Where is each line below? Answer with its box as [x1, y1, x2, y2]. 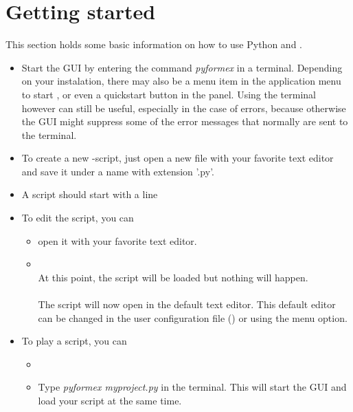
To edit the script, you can [21, 210, 134, 225]
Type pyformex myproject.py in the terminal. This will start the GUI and [38, 380, 347, 394]
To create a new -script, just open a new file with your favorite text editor [21, 151, 334, 165]
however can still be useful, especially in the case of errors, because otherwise [21, 100, 346, 115]
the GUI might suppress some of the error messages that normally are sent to [21, 114, 348, 129]
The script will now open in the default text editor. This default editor [38, 297, 336, 312]
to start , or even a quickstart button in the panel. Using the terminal [21, 87, 316, 101]
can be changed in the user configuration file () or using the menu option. [38, 310, 348, 325]
